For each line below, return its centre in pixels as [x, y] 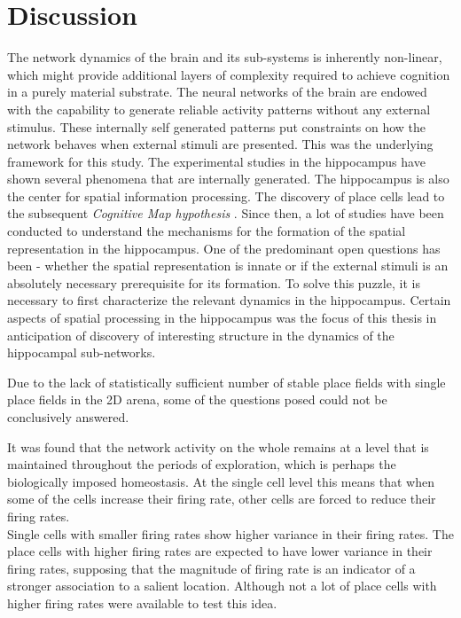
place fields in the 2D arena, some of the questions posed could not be [197, 399]
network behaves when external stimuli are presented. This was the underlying [220, 144]
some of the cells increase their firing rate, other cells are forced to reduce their [222, 499]
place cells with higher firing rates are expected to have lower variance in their [220, 551]
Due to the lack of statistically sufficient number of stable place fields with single [227, 382]
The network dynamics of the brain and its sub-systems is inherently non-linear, [225, 57]
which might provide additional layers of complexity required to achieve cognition [229, 74]
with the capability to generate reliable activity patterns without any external [219, 109]
